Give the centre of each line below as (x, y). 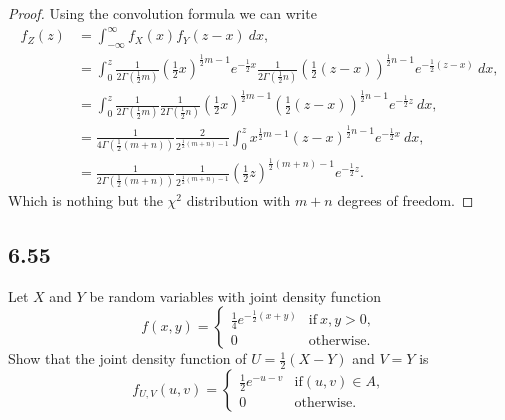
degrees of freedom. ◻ (405, 199)
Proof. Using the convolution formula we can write (162, 13)
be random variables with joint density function (235, 295)
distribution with (238, 199)
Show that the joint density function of (127, 358)
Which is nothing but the (85, 199)
